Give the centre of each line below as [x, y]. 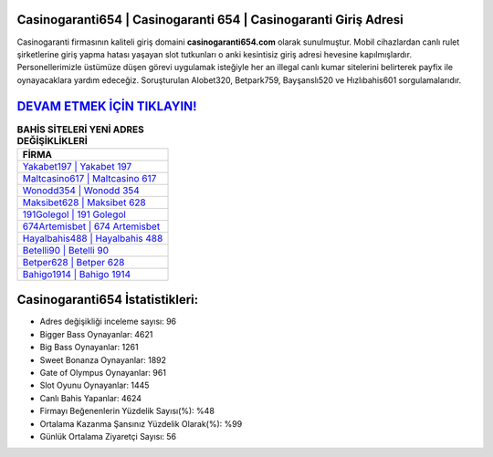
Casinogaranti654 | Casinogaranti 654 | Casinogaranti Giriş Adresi [210, 20]
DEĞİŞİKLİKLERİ [52, 140]
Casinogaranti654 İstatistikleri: [108, 300]
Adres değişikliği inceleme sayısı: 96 [108, 322]
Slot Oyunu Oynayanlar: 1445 [94, 385]
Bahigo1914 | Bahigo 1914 [77, 274]
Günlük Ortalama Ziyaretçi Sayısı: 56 [108, 436]
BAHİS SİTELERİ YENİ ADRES [81, 130]
